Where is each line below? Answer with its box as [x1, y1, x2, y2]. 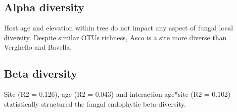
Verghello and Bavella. [4, 42, 72, 52]
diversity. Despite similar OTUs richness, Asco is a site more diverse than [4, 32, 227, 42]
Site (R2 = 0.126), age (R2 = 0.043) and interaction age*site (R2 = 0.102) [4, 89, 231, 99]
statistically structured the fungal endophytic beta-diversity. [4, 98, 186, 109]
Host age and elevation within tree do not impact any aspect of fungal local [4, 23, 233, 33]
